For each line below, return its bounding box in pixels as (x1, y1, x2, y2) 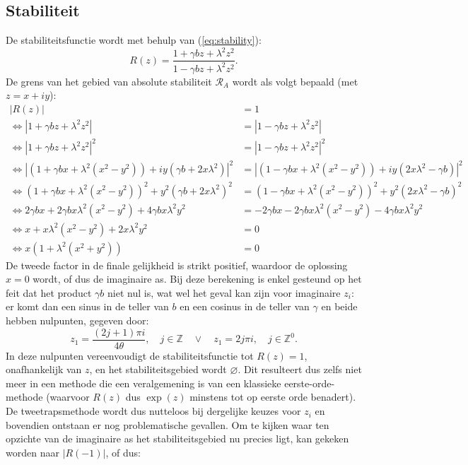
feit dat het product (6, 285, 92, 300)
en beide (321, 299, 358, 314)
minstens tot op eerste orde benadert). (189, 389, 356, 404)
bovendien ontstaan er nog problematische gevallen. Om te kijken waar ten (6, 417, 329, 432)
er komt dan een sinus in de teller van (6, 299, 169, 314)
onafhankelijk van (6, 362, 82, 377)
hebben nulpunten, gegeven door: (6, 313, 149, 328)
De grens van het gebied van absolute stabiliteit (6, 73, 212, 88)
